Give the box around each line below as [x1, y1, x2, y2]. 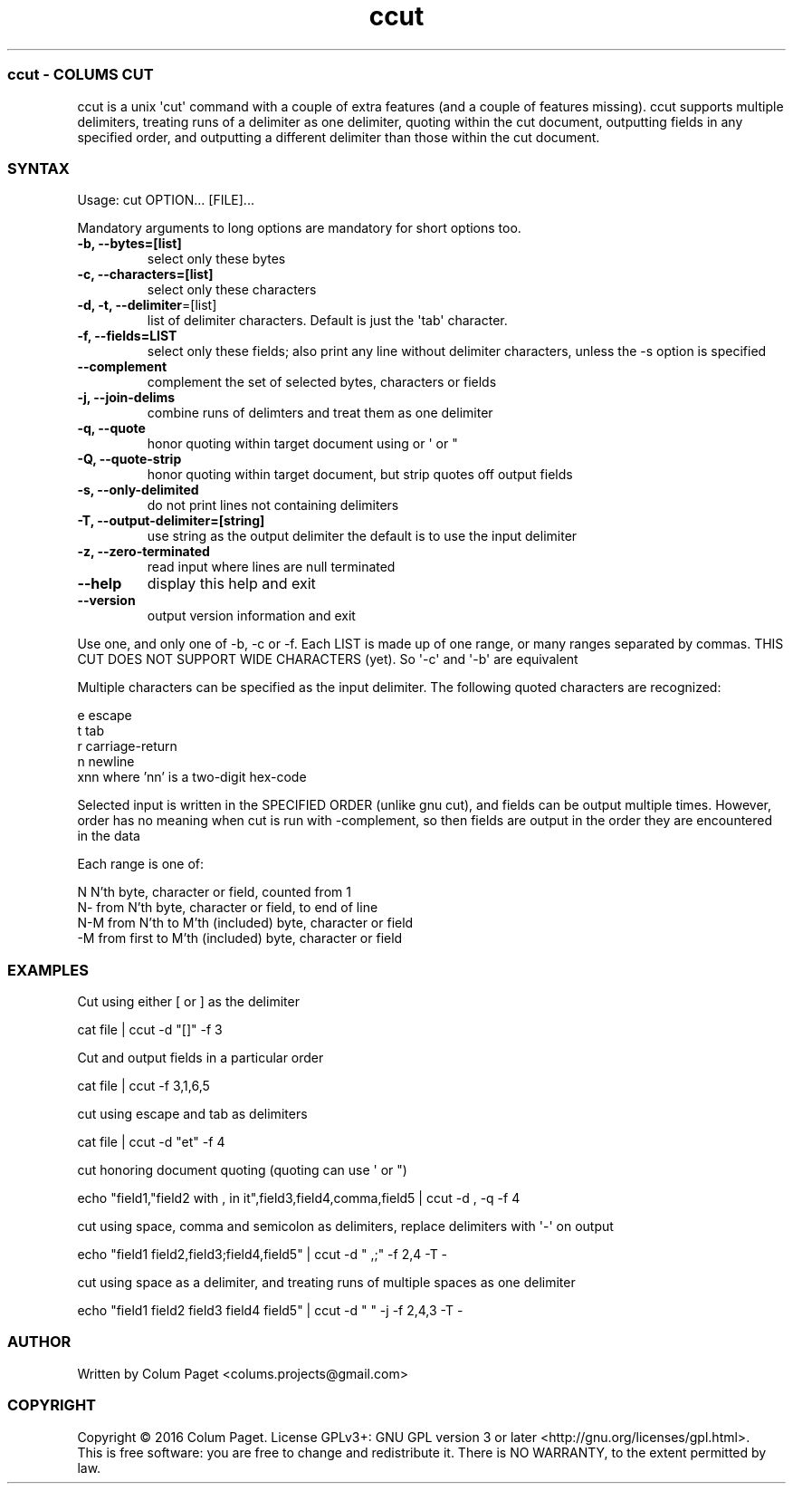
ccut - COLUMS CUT [7, 65, 154, 84]
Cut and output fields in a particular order [77, 1050, 324, 1065]
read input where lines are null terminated [147, 559, 396, 575]
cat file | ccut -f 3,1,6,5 [77, 1078, 210, 1093]
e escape [77, 707, 132, 724]
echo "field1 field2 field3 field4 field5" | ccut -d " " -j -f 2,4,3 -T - [77, 1303, 463, 1318]
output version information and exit [147, 608, 356, 624]
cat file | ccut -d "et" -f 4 [77, 1134, 225, 1150]
